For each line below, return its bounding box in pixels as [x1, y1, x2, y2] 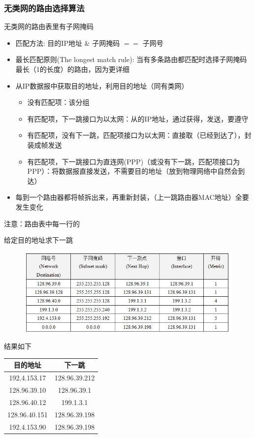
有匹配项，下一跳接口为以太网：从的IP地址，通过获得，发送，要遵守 [27, 113, 249, 124]
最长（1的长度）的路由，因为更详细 [15, 64, 129, 74]
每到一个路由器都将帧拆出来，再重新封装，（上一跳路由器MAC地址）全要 [15, 192, 249, 202]
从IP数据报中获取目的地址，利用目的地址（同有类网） [15, 80, 189, 91]
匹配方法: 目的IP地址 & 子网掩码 [15, 37, 120, 48]
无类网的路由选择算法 [4, 1, 85, 14]
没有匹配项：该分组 [27, 97, 90, 107]
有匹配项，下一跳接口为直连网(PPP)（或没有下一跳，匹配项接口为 [27, 156, 240, 166]
